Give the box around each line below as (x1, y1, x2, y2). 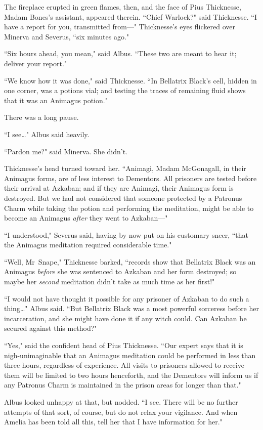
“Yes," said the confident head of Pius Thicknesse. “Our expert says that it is (4, 340, 243, 351)
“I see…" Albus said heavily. (4, 128, 90, 139)
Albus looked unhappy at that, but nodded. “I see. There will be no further (4, 397, 238, 407)
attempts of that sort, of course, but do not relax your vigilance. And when (4, 406, 238, 417)
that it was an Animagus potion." (4, 95, 108, 105)
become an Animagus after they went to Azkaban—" (4, 212, 168, 223)
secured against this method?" (4, 323, 97, 333)
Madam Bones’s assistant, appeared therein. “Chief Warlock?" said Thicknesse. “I (4, 11, 257, 22)
